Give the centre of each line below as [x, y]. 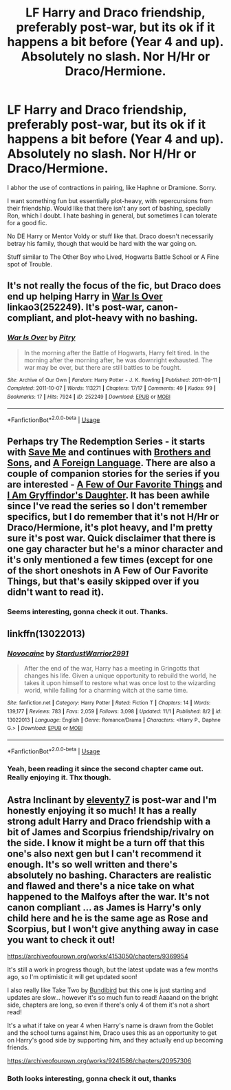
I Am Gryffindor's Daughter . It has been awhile [108, 495]
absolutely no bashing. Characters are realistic [109, 875]
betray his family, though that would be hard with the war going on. [102, 243]
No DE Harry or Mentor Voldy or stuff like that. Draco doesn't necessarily [110, 236]
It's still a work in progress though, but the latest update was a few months [113, 970]
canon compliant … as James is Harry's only [104, 907]
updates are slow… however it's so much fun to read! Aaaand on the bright [113, 998]
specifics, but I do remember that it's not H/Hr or [113, 517]
